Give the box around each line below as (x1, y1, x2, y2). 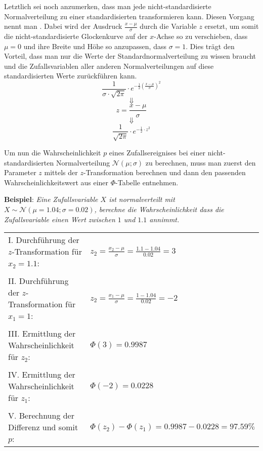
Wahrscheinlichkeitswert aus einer (4, 177, 109, 187)
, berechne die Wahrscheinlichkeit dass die (94, 203, 224, 214)
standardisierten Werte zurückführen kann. (4, 70, 137, 81)
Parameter (4, 167, 36, 178)
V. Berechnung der (8, 409, 74, 422)
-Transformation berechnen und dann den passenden (83, 167, 246, 178)
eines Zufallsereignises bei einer (109, 147, 205, 157)
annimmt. (149, 214, 180, 224)
